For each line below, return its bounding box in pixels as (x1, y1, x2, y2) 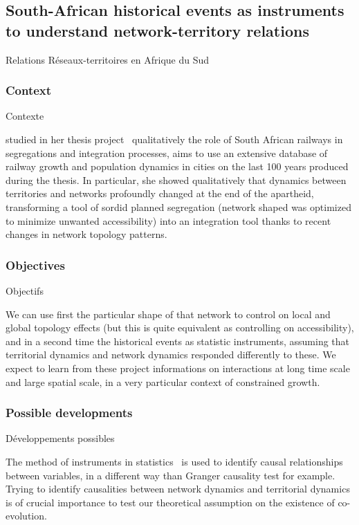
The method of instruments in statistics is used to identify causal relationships (6, 454, 343, 468)
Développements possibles (6, 431, 115, 445)
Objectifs (6, 283, 44, 297)
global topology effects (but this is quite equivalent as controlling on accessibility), (6, 320, 354, 335)
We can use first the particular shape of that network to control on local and (6, 306, 331, 321)
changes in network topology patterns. (6, 227, 167, 241)
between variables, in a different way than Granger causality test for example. (6, 468, 335, 482)
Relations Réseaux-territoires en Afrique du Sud (6, 52, 210, 66)
